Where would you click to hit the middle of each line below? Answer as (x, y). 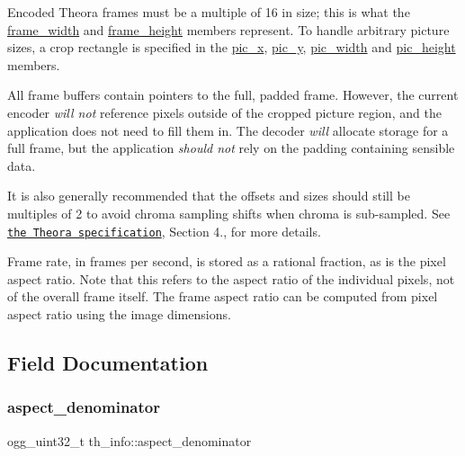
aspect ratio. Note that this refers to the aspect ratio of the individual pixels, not (231, 278)
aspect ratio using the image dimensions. (119, 313)
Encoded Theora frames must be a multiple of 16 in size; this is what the (209, 12)
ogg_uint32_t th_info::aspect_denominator (130, 440)
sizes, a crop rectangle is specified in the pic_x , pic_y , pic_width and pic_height (232, 47)
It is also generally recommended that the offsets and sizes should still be (209, 196)
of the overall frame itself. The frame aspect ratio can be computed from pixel (223, 296)
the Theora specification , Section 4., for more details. (164, 231)
